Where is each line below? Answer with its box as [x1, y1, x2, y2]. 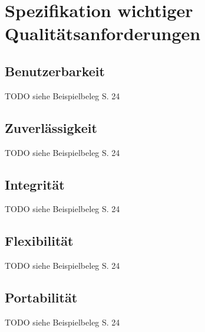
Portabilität [5, 288, 78, 307]
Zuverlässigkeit [5, 118, 97, 136]
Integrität [5, 175, 65, 193]
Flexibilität [5, 232, 74, 250]
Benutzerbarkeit [5, 61, 105, 80]
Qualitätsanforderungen [5, 21, 201, 45]
